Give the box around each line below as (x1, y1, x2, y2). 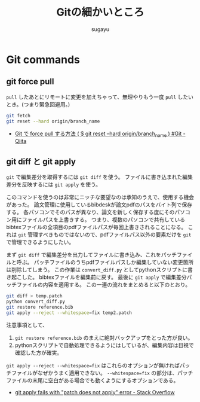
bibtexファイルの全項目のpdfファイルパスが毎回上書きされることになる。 (6, 224, 187, 231)
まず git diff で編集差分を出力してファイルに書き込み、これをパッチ (6, 251, 177, 258)
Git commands (6, 53, 81, 66)
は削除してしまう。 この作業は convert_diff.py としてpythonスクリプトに (6, 266, 188, 273)
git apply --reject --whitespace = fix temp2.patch (6, 309, 133, 316)
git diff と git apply (6, 156, 76, 166)
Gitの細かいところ (56, 5, 144, 19)
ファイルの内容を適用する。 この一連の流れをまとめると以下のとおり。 (16, 281, 191, 288)
